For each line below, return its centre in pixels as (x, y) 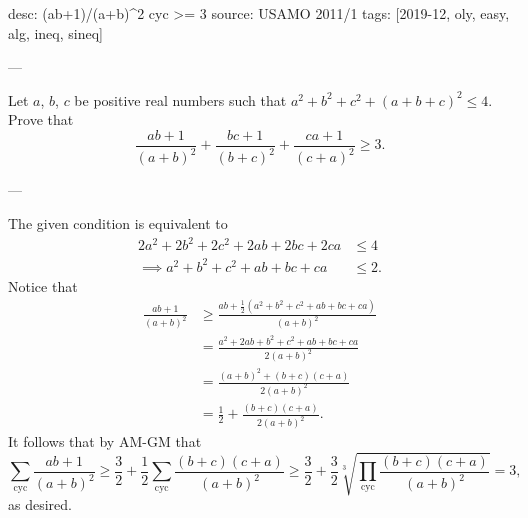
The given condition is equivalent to (118, 222)
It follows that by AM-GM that (105, 441)
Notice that (43, 285)
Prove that (41, 119)
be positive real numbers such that (180, 99)
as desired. (40, 504)
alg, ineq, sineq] (55, 32)
